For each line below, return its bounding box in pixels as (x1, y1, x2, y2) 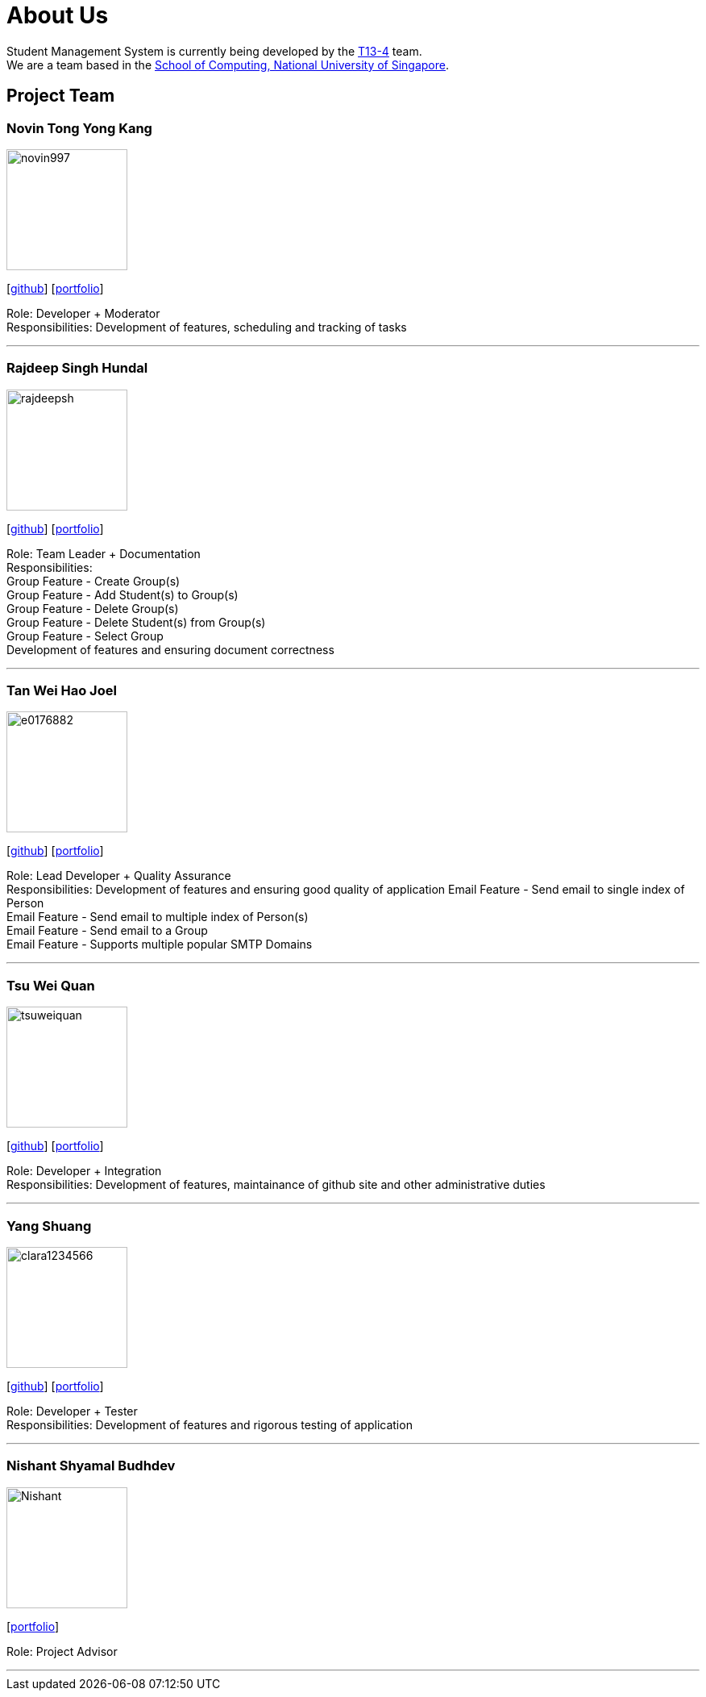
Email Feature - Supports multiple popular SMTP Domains (6, 937, 313, 952)
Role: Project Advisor (6, 1644, 118, 1658)
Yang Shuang (6, 1217, 92, 1234)
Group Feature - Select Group (6, 628, 164, 643)
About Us (6, 2, 109, 29)
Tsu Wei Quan (6, 977, 95, 994)
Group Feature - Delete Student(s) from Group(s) (6, 615, 266, 629)
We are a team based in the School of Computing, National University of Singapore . (6, 57, 450, 72)
